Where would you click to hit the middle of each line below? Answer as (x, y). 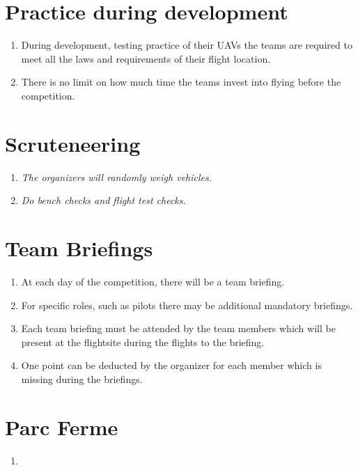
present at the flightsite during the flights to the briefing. (143, 342)
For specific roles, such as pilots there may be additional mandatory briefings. (187, 305)
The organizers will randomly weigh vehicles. (117, 177)
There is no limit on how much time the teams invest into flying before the (181, 82)
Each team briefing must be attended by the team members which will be (178, 328)
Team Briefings (79, 248)
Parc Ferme (62, 426)
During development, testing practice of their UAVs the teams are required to (187, 45)
